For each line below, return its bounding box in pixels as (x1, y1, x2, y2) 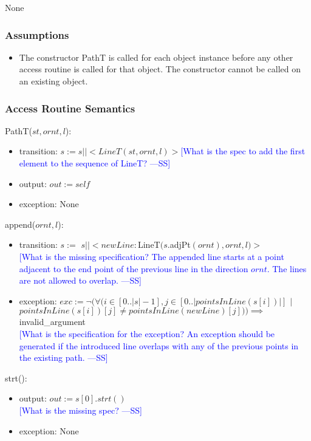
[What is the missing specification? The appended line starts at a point (19, 250, 284, 262)
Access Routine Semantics (5, 100, 135, 115)
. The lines (267, 262, 307, 275)
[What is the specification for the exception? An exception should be (19, 327, 275, 340)
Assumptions (5, 27, 69, 42)
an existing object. (19, 75, 88, 87)
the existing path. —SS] (19, 351, 108, 364)
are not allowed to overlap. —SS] (19, 274, 142, 287)
